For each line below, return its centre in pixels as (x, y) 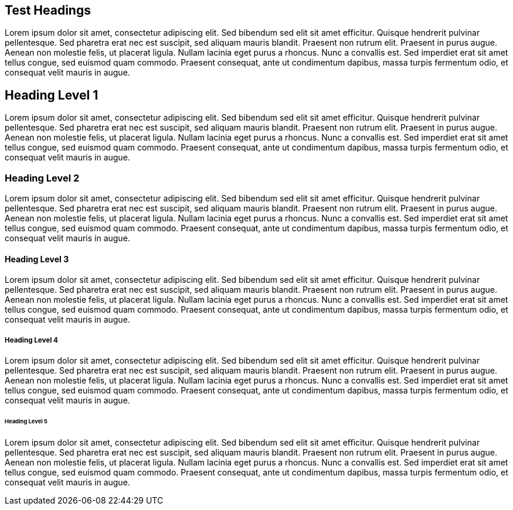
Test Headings (48, 10)
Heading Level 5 (26, 421)
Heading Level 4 (31, 340)
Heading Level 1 (52, 95)
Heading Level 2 (42, 178)
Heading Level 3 (37, 259)
